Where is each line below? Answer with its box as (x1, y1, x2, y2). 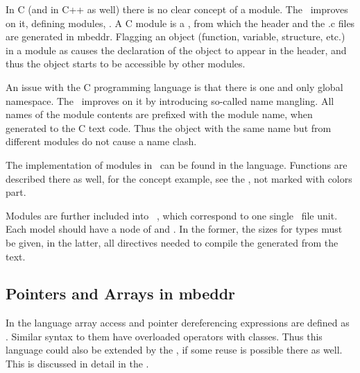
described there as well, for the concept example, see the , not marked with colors (6, 171, 352, 185)
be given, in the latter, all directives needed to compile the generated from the (6, 235, 338, 249)
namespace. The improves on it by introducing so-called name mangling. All (6, 93, 334, 108)
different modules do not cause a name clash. (6, 134, 197, 149)
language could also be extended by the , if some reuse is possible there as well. (6, 342, 343, 357)
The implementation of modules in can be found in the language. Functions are (6, 157, 348, 172)
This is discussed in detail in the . (6, 356, 149, 371)
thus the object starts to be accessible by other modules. (6, 56, 246, 71)
